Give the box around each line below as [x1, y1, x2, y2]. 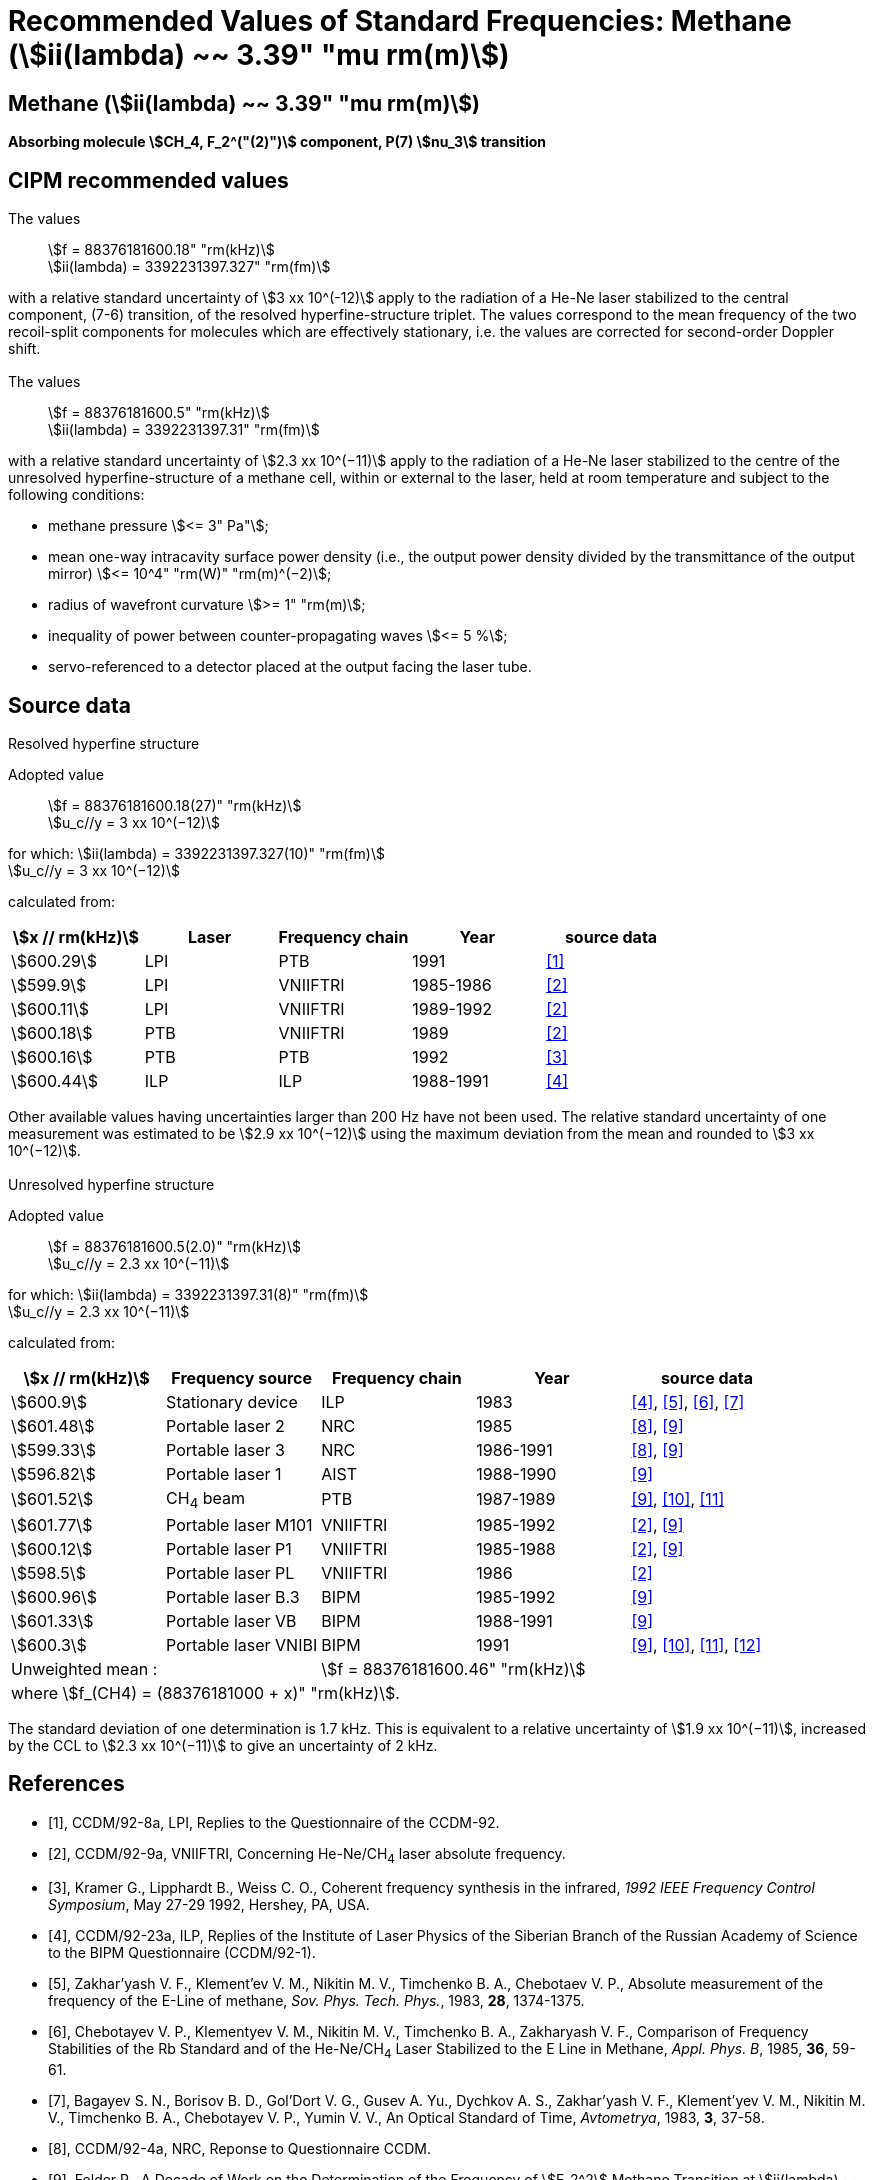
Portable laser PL [166, 1562, 295, 1583]
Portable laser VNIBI [166, 1634, 318, 1655]
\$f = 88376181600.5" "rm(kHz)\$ [48, 404, 270, 422]
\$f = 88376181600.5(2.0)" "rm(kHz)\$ [48, 1237, 301, 1255]
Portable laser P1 [166, 1538, 292, 1559]
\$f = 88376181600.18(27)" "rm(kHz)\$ [48, 797, 302, 815]
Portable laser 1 [166, 1463, 282, 1484]
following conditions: [8, 486, 145, 504]
